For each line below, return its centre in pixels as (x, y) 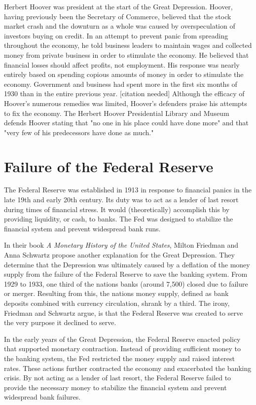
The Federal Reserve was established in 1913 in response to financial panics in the (128, 190)
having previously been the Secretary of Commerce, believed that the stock (118, 16)
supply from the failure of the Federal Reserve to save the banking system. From (126, 274)
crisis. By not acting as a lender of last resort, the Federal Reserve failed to (118, 378)
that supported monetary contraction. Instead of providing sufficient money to (122, 349)
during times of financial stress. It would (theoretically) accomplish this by (117, 209)
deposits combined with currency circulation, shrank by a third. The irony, (117, 303)
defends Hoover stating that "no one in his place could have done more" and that (126, 123)
